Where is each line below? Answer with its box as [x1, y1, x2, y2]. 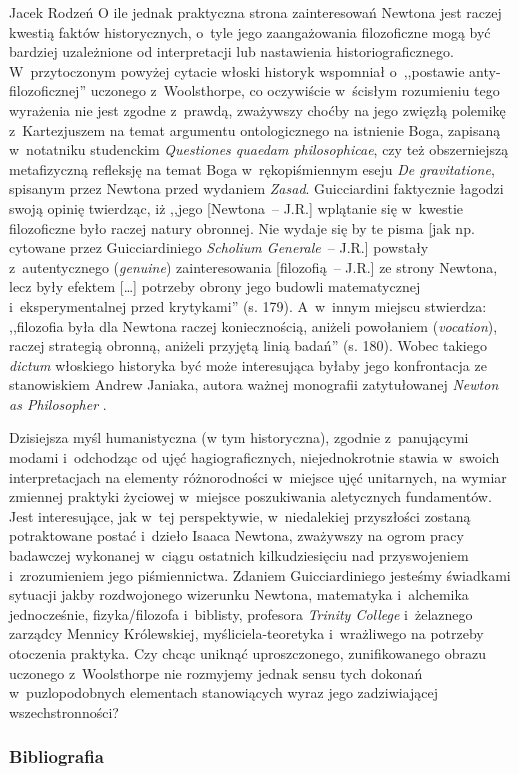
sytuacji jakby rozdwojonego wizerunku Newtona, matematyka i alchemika [9, 584, 469, 605]
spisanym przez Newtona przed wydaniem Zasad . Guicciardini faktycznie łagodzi [9, 178, 504, 199]
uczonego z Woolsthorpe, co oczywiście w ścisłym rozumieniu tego [90, 80, 500, 101]
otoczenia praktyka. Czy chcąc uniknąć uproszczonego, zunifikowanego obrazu [9, 643, 486, 663]
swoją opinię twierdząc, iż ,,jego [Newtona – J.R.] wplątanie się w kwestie [9, 197, 464, 218]
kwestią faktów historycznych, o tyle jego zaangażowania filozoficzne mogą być [9, 21, 491, 42]
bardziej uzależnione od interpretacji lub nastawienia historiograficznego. [9, 41, 454, 62]
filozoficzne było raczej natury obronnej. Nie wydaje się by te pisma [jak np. [9, 217, 475, 238]
